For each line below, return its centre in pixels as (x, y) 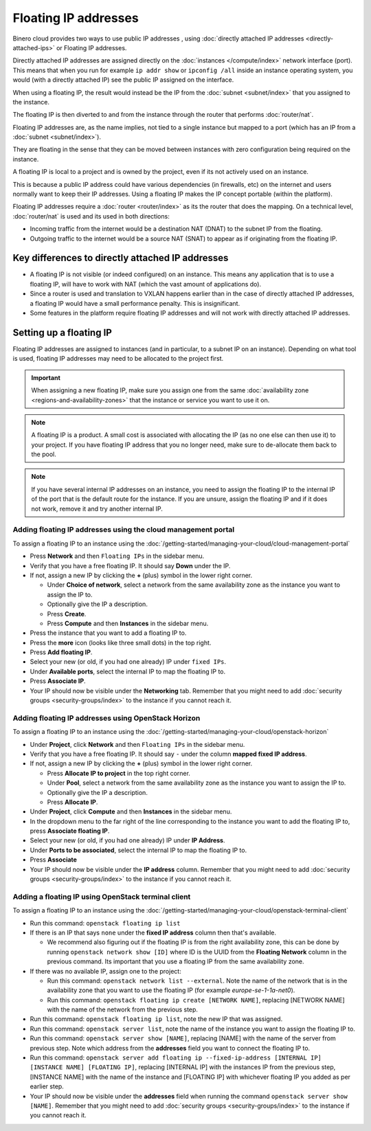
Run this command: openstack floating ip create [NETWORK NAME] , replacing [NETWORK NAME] (196, 1000)
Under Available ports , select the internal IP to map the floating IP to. (128, 671)
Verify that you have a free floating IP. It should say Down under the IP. (130, 565)
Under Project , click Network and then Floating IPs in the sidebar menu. (137, 744)
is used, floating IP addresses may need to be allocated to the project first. (118, 359)
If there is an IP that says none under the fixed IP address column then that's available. (153, 932)
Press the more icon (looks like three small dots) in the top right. (121, 642)
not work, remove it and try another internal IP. (97, 508)
